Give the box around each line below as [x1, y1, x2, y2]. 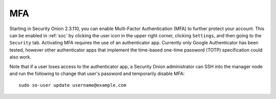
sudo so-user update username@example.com [18, 82, 127, 88]
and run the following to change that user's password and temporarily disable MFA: [9, 70, 185, 77]
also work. [9, 54, 32, 60]
